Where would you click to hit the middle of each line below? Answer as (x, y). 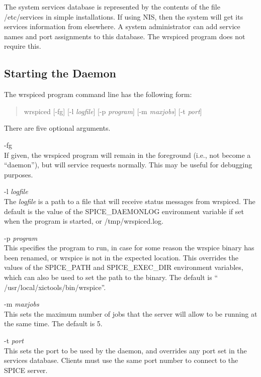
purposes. (19, 174)
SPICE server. (26, 370)
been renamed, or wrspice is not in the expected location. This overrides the (121, 257)
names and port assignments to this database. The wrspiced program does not (125, 36)
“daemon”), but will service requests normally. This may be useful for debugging (128, 165)
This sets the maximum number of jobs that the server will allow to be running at (131, 313)
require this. (23, 46)
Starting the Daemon (60, 73)
